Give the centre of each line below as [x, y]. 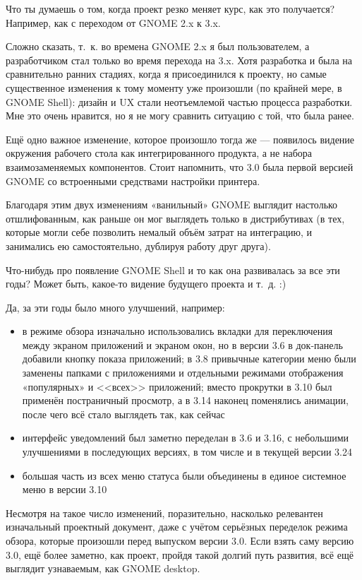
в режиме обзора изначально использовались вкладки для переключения [177, 331]
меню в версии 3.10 [65, 489]
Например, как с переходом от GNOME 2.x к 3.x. [113, 22]
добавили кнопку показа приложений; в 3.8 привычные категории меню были [189, 359]
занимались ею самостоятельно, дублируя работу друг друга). [138, 245]
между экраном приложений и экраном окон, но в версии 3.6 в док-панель [182, 344]
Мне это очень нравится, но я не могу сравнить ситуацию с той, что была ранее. [180, 116]
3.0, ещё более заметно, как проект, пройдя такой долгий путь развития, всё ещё [180, 554]
